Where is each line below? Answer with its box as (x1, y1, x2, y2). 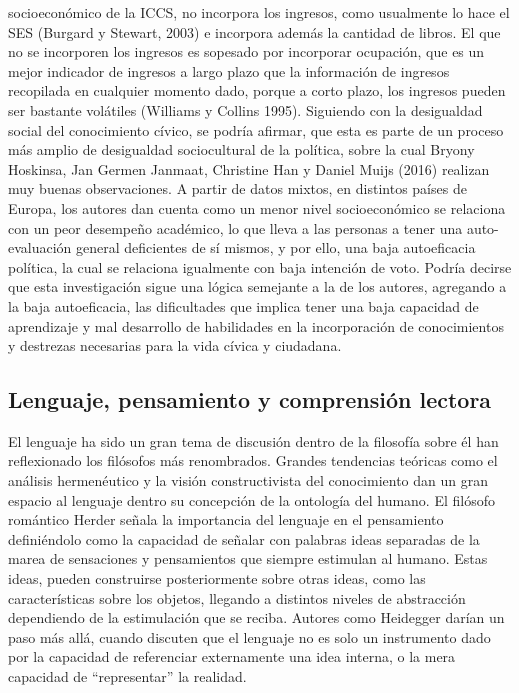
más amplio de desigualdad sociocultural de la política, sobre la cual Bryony (8, 139, 475, 160)
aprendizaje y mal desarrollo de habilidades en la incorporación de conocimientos (8, 315, 504, 336)
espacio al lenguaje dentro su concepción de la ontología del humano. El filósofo (8, 489, 495, 510)
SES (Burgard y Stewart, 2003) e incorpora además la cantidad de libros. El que (8, 21, 501, 42)
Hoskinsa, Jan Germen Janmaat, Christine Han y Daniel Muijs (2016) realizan (8, 158, 490, 179)
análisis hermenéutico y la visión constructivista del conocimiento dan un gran (8, 470, 489, 491)
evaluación (8, 237, 72, 258)
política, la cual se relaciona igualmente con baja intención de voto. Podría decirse (8, 256, 512, 277)
